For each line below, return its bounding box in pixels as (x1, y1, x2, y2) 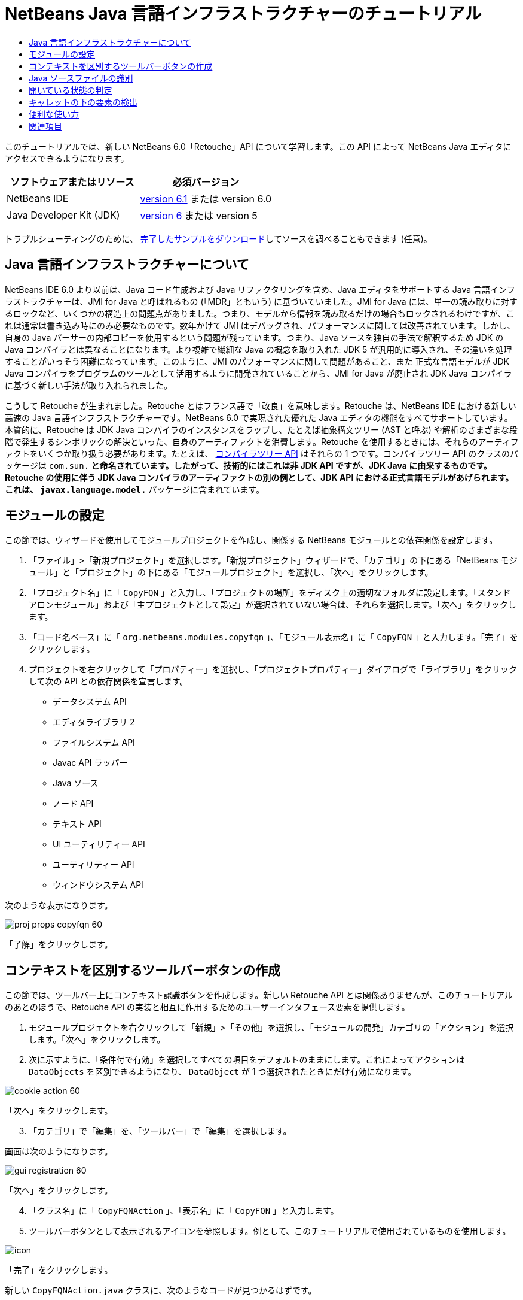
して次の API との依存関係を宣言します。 (29, 676, 188, 687)
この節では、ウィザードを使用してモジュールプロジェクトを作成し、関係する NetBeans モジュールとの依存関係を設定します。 (5, 535, 498, 546)
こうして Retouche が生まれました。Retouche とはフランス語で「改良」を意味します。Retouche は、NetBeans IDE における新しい (5, 400, 516, 411)
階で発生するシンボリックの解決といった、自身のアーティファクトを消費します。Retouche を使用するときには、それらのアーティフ (5, 436, 519, 447)
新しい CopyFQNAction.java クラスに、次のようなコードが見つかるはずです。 (5, 1285, 317, 1296)
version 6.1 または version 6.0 (140, 192, 272, 205)
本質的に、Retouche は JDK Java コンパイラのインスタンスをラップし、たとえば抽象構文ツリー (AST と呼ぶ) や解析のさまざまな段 (5, 424, 518, 435)
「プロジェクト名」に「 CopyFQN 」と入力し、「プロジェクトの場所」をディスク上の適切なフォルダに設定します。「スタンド (29, 587, 511, 598)
